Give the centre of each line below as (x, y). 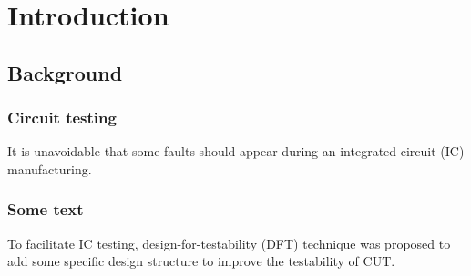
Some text (46, 209)
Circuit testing (62, 118)
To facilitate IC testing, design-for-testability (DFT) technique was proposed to (229, 243)
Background (65, 72)
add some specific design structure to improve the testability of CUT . (201, 261)
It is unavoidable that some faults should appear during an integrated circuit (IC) (236, 151)
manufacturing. (50, 168)
